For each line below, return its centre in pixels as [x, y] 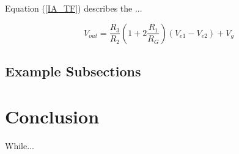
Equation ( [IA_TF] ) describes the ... [74, 8]
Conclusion [52, 116]
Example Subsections [73, 71]
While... [20, 145]
